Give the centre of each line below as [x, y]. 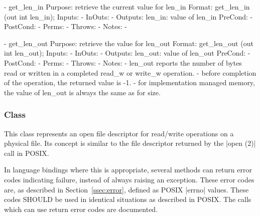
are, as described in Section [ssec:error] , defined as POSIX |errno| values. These [126, 189]
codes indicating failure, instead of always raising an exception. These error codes [129, 179]
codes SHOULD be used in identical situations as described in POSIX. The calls [128, 199]
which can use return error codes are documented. [81, 209]
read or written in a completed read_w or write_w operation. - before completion [130, 72]
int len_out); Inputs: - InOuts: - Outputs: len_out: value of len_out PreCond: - [127, 53]
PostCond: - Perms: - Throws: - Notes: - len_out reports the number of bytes [123, 62]
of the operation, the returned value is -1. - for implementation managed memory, [129, 82]
